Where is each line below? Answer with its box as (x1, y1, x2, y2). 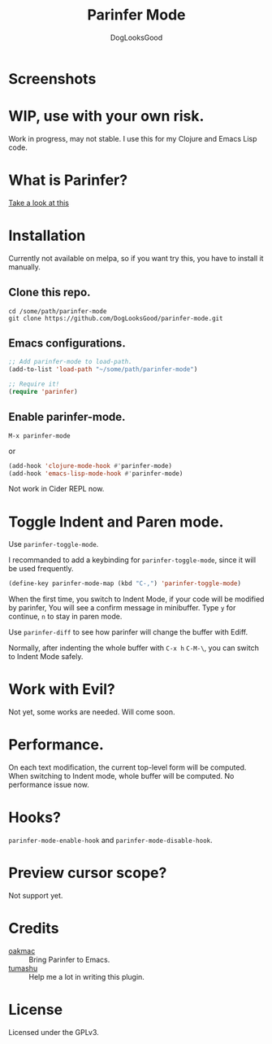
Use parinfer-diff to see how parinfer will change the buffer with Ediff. (8, 627, 248, 637)
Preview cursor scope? (8, 864, 167, 882)
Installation (8, 226, 86, 245)
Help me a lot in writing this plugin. (28, 972, 145, 981)
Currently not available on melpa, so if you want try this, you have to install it (8, 253, 264, 263)
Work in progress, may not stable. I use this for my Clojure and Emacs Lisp (8, 133, 257, 143)
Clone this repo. (8, 286, 91, 299)
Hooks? (8, 808, 61, 827)
